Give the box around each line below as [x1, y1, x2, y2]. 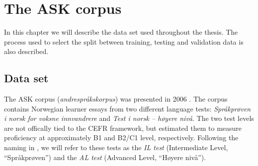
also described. [4, 46, 49, 56]
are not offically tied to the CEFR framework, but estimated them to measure [4, 122, 242, 133]
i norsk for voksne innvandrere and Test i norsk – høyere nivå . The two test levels [4, 113, 254, 123]
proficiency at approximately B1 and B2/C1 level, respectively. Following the [4, 132, 239, 143]
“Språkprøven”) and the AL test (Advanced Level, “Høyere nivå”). [4, 152, 206, 162]
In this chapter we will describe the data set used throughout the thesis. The [4, 27, 238, 37]
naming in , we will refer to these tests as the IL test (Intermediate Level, [4, 142, 228, 153]
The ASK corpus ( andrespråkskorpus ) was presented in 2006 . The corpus [4, 94, 228, 104]
